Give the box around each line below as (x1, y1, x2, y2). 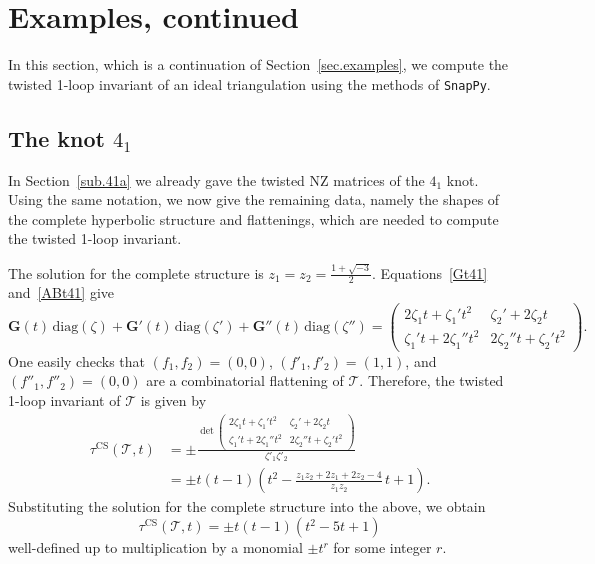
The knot (8, 122, 105, 153)
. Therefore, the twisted (359, 370, 504, 391)
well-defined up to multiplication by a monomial (8, 537, 303, 558)
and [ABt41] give (8, 282, 115, 303)
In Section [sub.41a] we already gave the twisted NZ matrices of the (8, 169, 425, 190)
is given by (140, 389, 207, 410)
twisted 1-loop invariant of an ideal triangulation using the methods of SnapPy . (8, 73, 491, 94)
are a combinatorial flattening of (146, 370, 344, 391)
